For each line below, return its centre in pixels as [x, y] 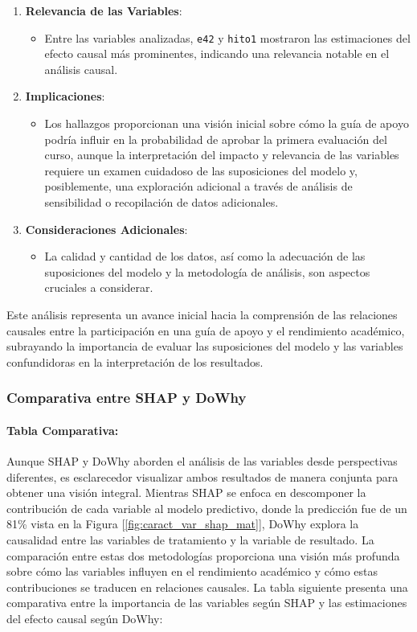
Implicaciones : [65, 96]
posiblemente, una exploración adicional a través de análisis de [198, 186]
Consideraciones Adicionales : [106, 229]
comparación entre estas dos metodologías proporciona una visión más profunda [203, 555]
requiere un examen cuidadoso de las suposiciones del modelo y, [201, 170]
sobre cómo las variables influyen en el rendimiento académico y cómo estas [192, 571]
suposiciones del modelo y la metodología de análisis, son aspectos [207, 271]
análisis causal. [81, 69]
